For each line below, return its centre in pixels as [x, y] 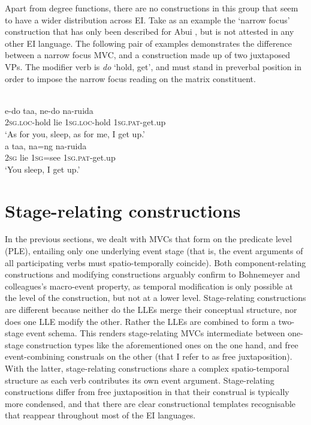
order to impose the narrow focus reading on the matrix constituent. [130, 78]
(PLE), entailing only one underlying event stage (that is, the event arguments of [154, 251]
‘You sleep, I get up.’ [43, 169]
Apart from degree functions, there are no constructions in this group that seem [152, 8]
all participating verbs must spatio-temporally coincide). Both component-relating [155, 262]
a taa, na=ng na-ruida [46, 145]
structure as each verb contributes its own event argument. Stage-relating [140, 380]
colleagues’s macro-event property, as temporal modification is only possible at [149, 286]
